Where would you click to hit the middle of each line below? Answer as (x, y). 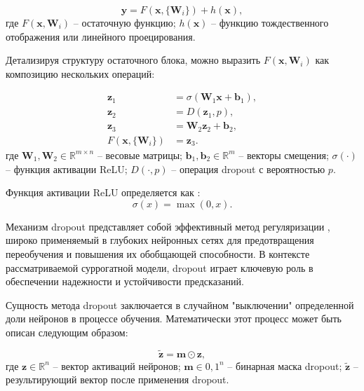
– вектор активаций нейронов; (117, 365)
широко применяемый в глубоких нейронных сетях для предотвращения (160, 240)
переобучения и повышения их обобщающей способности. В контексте (158, 253)
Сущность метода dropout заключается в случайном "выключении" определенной (180, 304)
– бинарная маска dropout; (285, 365)
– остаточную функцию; (124, 22)
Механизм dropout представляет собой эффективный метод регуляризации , (168, 226)
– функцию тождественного (270, 22)
